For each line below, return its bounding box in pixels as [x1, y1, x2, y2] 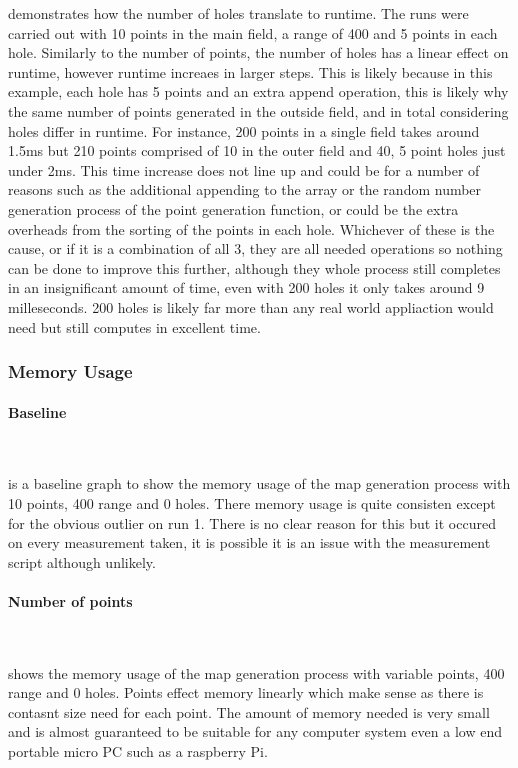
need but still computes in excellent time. [8, 316, 261, 337]
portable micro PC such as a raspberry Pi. [8, 741, 268, 762]
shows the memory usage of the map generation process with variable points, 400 [8, 662, 505, 683]
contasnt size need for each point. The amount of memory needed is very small [8, 701, 490, 722]
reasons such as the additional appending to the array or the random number [8, 179, 482, 200]
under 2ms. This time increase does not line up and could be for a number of [8, 159, 480, 180]
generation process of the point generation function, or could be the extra [8, 198, 459, 219]
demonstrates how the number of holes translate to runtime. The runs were [8, 3, 469, 23]
